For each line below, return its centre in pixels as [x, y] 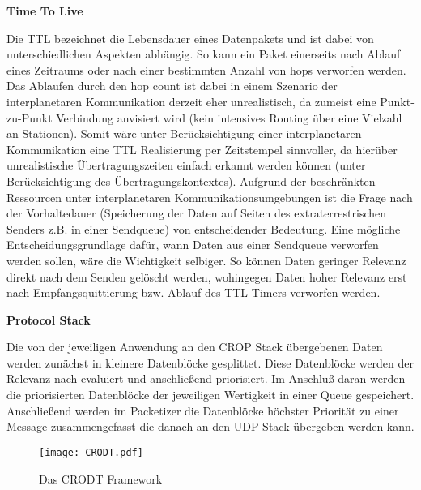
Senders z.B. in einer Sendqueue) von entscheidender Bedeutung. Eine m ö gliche [204, 228]
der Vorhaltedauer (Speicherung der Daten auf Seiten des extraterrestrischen [197, 213]
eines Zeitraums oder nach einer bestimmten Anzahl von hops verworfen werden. [206, 69]
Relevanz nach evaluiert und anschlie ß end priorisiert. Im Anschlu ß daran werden [206, 378]
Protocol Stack [49, 319]
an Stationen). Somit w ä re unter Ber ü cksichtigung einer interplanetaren [184, 133]
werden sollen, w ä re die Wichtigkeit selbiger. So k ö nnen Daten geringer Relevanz [206, 260]
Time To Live [45, 11]
